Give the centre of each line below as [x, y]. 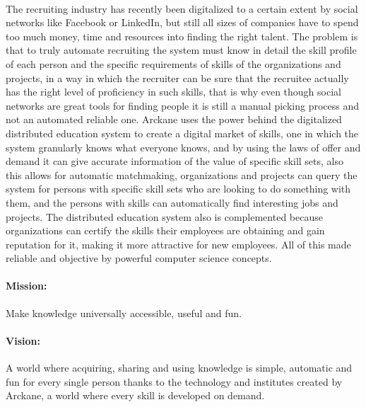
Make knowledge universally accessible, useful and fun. [124, 313]
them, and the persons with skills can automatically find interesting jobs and [172, 202]
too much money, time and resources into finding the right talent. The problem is [182, 36]
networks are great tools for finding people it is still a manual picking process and [182, 105]
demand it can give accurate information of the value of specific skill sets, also [175, 161]
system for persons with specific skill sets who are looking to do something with [178, 189]
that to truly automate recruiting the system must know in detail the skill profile [181, 50]
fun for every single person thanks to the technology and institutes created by [174, 381]
